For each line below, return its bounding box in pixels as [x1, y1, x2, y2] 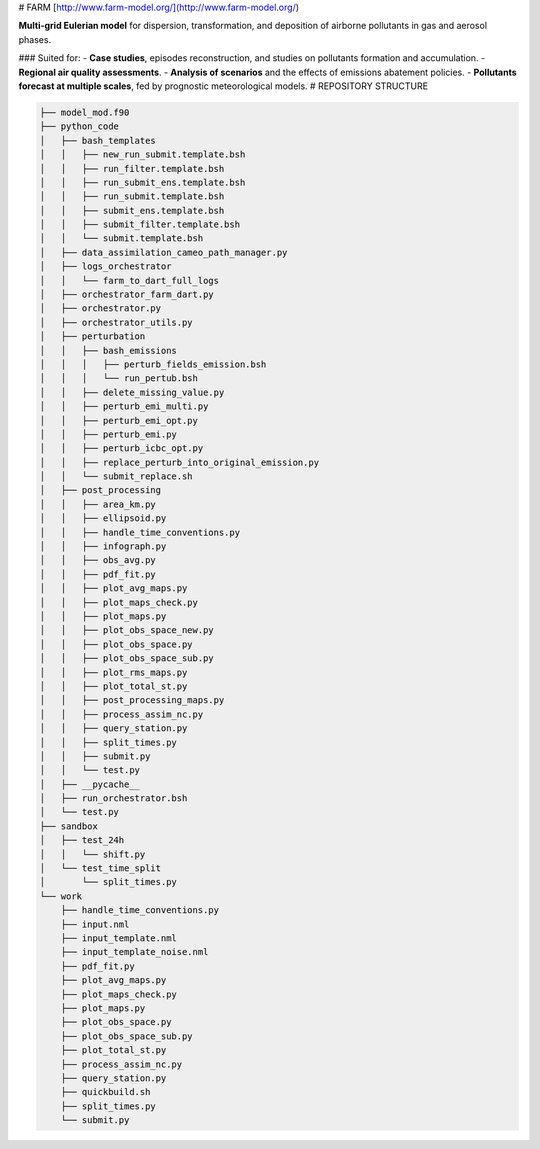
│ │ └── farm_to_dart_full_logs [39, 275, 220, 286]
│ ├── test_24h [39, 835, 125, 846]
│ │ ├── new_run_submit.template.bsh [39, 149, 246, 160]
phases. [18, 33, 52, 45]
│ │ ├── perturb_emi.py [39, 428, 177, 440]
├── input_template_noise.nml [60, 946, 209, 958]
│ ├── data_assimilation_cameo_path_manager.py [39, 246, 288, 258]
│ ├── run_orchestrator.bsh [39, 793, 188, 804]
